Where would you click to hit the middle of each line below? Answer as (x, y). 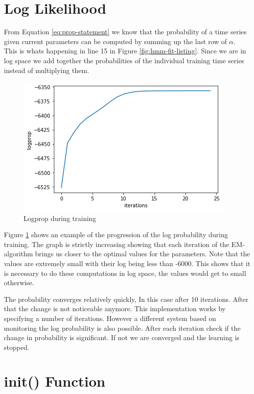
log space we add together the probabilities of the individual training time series (124, 60)
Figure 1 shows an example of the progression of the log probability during (116, 234)
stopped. (17, 347)
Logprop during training (60, 218)
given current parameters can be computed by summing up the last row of (115, 41)
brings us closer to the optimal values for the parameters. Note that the (142, 254)
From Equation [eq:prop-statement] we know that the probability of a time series (125, 32)
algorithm (19, 254)
